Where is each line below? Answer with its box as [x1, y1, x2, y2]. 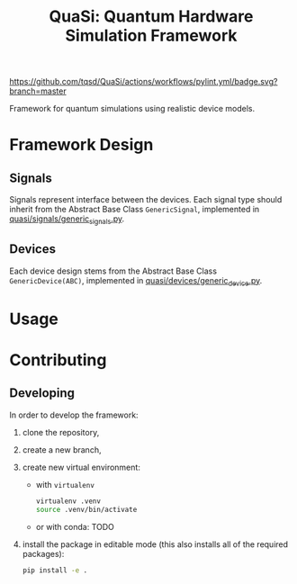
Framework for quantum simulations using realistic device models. [9, 103, 255, 114]
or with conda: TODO [35, 521, 115, 532]
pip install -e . [22, 565, 88, 575]
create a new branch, [22, 444, 102, 455]
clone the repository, [22, 427, 100, 437]
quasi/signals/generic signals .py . [9, 213, 125, 226]
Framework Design [9, 135, 154, 155]
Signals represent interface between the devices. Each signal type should [9, 194, 283, 205]
